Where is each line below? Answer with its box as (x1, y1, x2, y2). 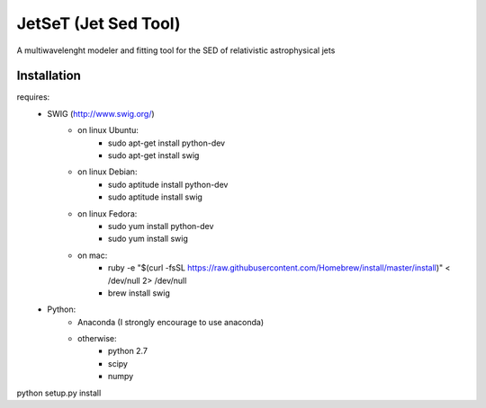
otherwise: (77, 333, 117, 344)
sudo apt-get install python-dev (108, 137, 225, 148)
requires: (16, 92, 50, 102)
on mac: (77, 250, 108, 261)
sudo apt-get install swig (108, 150, 200, 161)
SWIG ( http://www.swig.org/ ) (47, 108, 155, 119)
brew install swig (108, 288, 171, 298)
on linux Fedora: (77, 208, 138, 219)
